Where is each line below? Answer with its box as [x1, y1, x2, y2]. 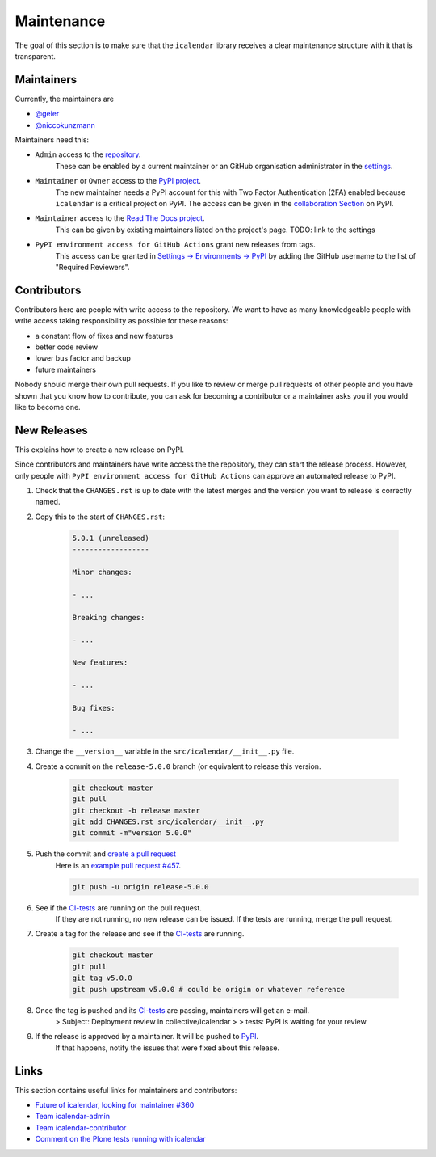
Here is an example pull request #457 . [55, 860, 182, 870]
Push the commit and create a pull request [35, 849, 177, 859]
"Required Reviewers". [55, 262, 130, 272]
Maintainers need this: [15, 135, 89, 145]
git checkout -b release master [72, 805, 201, 815]
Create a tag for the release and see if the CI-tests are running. [35, 929, 245, 939]
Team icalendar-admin [35, 1112, 111, 1121]
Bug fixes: [72, 703, 115, 712]
